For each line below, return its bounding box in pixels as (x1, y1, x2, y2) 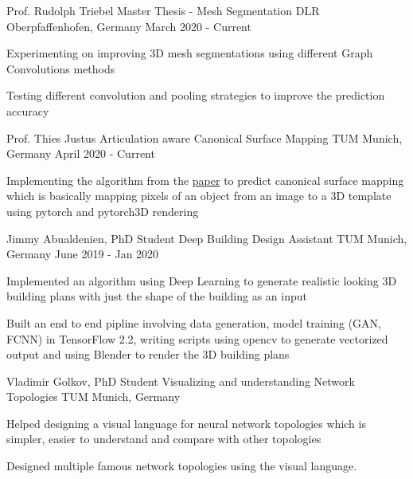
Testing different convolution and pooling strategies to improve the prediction (6, 87, 385, 104)
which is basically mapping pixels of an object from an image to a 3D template (6, 187, 392, 204)
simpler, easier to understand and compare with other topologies (6, 430, 321, 447)
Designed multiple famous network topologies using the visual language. (6, 457, 357, 474)
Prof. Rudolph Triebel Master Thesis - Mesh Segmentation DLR (6, 2, 320, 18)
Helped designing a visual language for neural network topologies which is (6, 414, 366, 431)
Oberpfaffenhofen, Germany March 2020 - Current (6, 18, 251, 34)
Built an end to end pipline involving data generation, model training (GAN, (6, 314, 382, 331)
